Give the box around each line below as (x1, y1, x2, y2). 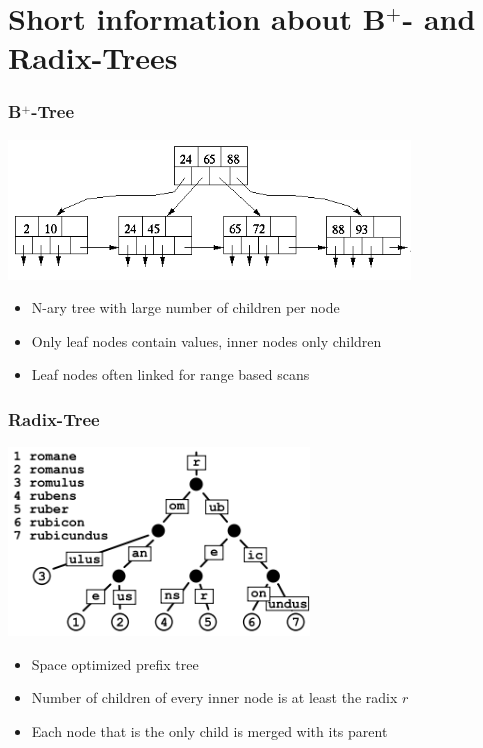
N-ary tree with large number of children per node (31, 297, 340, 318)
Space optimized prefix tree (31, 653, 199, 674)
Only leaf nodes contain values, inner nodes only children (31, 330, 382, 351)
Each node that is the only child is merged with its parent (31, 720, 388, 741)
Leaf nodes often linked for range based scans (31, 364, 310, 385)
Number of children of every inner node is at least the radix (31, 687, 398, 708)
